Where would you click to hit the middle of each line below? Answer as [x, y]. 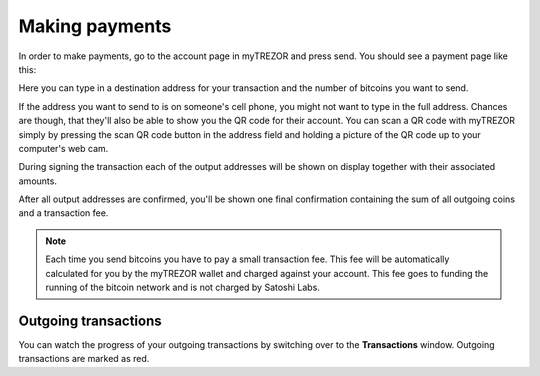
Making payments [95, 26]
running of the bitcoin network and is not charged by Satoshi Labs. [182, 287]
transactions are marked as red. [84, 359]
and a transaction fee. [63, 213]
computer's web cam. [63, 148]
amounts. [37, 181]
